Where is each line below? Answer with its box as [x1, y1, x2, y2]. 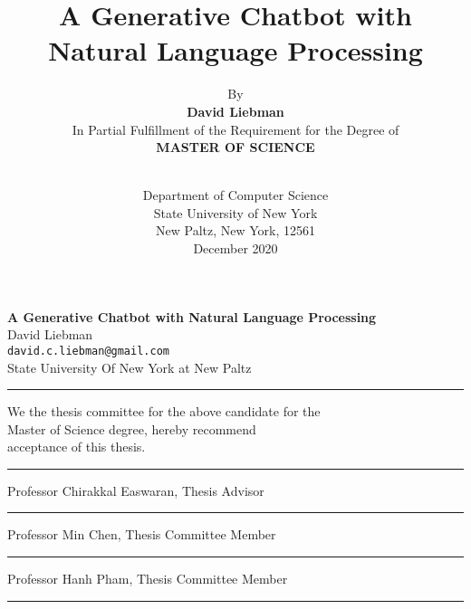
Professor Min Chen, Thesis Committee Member [7, 525, 276, 544]
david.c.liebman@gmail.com [7, 344, 169, 357]
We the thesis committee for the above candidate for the [7, 402, 321, 421]
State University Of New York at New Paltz [7, 357, 252, 376]
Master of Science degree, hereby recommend [7, 419, 256, 438]
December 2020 [193, 239, 278, 258]
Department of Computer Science [142, 186, 329, 205]
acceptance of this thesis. [7, 437, 146, 456]
